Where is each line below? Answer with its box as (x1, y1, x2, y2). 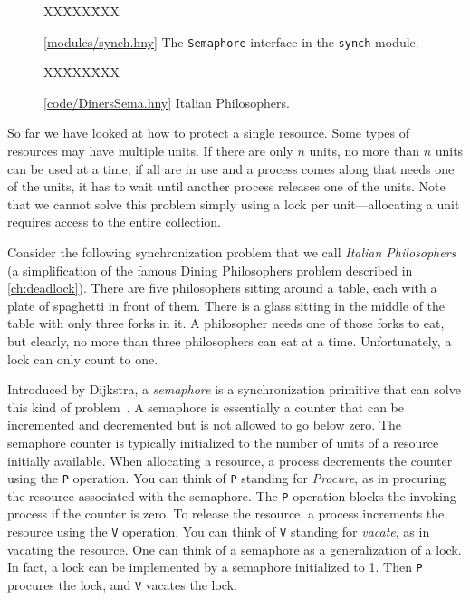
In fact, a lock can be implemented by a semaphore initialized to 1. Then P (7, 557, 423, 576)
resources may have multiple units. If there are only (7, 141, 293, 160)
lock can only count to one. (7, 349, 158, 368)
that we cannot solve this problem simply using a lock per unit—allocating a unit (7, 194, 460, 213)
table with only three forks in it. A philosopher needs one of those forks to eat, (7, 314, 445, 333)
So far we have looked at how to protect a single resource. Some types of (7, 123, 410, 142)
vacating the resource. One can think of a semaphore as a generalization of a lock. (7, 539, 462, 558)
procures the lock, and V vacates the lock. (7, 575, 237, 594)
